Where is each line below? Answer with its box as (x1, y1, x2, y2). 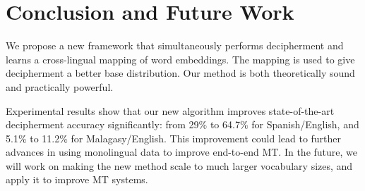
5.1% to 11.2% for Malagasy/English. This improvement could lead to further (6, 130, 342, 145)
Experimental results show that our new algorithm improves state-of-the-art (6, 103, 335, 118)
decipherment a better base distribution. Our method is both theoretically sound (6, 66, 355, 80)
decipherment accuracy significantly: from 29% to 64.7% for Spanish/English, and (6, 117, 359, 132)
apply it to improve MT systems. (6, 172, 148, 187)
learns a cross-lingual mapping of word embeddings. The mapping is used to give (6, 51, 355, 66)
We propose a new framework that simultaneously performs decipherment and (6, 38, 344, 53)
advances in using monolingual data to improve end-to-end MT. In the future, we (6, 144, 358, 159)
